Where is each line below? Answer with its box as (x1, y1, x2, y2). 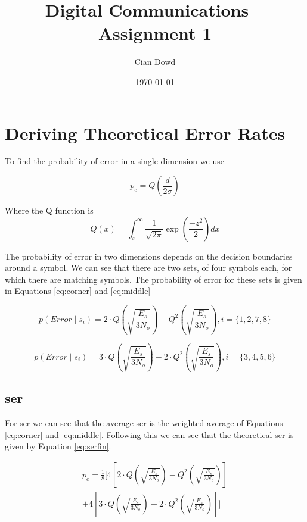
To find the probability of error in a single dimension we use (5, 155, 224, 167)
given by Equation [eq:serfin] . (5, 440, 111, 452)
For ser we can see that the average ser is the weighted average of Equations (5, 417, 283, 429)
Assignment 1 (98, 21, 212, 45)
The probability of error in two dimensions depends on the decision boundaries (5, 249, 293, 262)
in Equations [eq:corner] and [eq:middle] (5, 285, 151, 297)
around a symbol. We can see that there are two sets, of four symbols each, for (5, 261, 292, 274)
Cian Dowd (134, 55, 176, 68)
